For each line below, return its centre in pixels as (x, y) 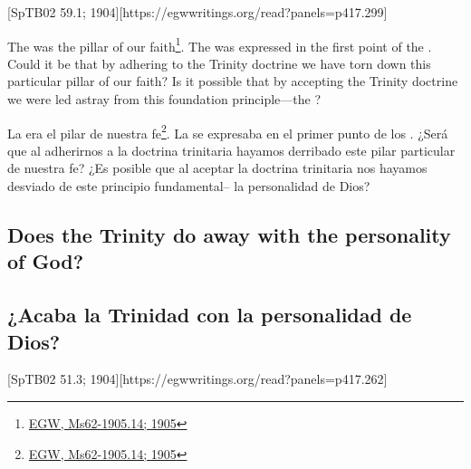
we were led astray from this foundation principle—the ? (164, 99)
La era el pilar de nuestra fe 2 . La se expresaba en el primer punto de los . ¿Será (228, 131)
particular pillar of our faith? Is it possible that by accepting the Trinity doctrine (233, 81)
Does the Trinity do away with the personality (229, 235)
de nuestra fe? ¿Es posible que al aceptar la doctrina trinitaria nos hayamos (217, 168)
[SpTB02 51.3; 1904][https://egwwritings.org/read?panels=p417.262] (197, 379)
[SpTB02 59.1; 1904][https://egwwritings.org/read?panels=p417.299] (197, 12)
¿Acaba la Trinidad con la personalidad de (210, 315)
